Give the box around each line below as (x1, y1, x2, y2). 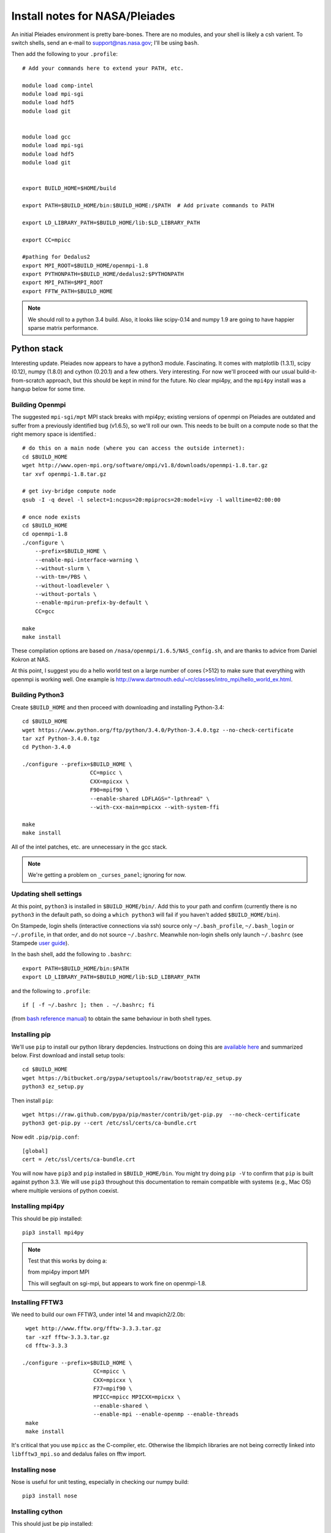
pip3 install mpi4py (22, 1229, 84, 1236)
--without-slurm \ (34, 565, 91, 572)
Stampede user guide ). (11, 939, 70, 947)
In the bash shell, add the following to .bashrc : (11, 950, 132, 958)
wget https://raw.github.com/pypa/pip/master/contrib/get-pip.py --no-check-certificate (22, 1111, 300, 1118)
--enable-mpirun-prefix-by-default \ (34, 599, 148, 606)
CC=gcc (34, 608, 55, 614)
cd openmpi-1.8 (22, 530, 68, 538)
